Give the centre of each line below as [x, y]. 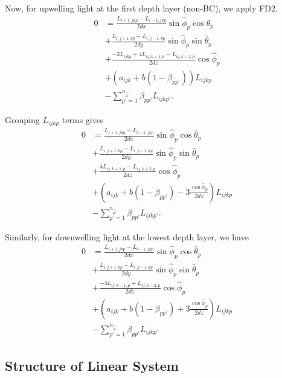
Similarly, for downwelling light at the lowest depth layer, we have [127, 236]
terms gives [83, 119]
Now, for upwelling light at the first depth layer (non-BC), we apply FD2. [141, 8]
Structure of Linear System [92, 366]
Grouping [22, 119]
